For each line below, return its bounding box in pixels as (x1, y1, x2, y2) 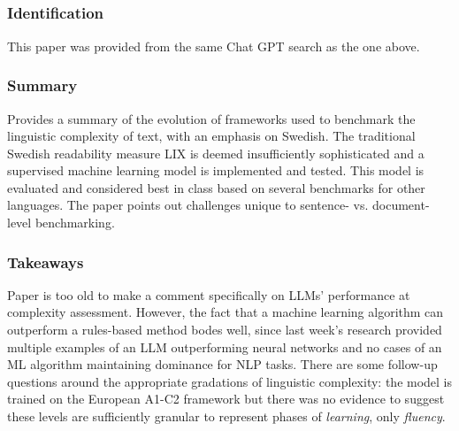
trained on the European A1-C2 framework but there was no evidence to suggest (7, 389, 445, 408)
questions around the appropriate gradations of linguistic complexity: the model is (7, 372, 453, 390)
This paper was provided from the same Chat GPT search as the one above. (7, 36, 420, 55)
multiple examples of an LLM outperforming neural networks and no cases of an (7, 337, 442, 356)
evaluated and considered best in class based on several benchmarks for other (7, 178, 425, 196)
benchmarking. (34, 213, 115, 232)
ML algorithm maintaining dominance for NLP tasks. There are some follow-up (7, 355, 438, 373)
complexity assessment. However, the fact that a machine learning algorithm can (7, 303, 444, 321)
